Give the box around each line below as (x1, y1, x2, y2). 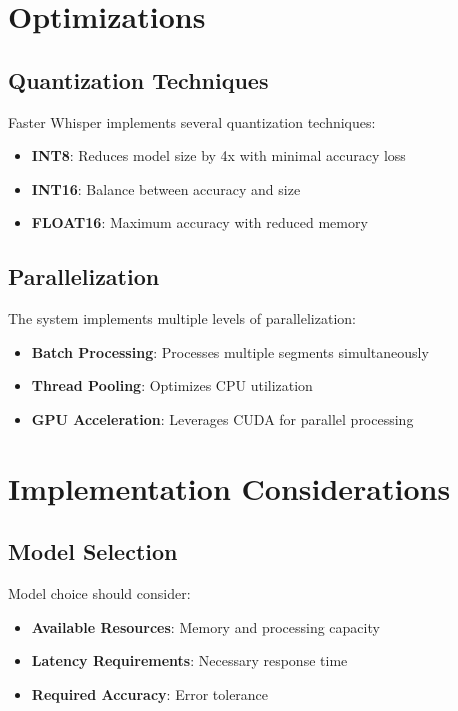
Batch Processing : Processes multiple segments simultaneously (31, 341, 429, 362)
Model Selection (8, 536, 178, 567)
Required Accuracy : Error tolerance (31, 683, 269, 704)
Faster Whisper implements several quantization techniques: (8, 111, 376, 132)
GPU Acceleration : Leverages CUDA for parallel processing (31, 408, 414, 429)
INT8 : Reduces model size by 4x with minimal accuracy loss (31, 145, 406, 166)
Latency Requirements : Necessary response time (31, 650, 348, 671)
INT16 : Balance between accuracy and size (31, 178, 301, 199)
